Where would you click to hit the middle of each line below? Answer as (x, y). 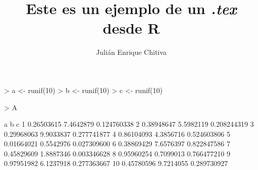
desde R (131, 28)
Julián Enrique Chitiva (131, 52)
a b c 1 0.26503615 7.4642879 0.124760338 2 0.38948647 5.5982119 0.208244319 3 (129, 124)
